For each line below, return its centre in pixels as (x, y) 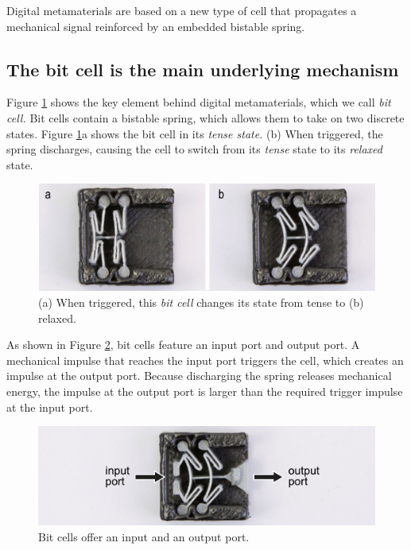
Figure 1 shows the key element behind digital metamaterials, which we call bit (199, 102)
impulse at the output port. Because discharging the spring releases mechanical (199, 376)
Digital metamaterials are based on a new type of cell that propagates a (182, 10)
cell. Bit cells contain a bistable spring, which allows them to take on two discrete (205, 117)
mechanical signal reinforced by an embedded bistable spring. (156, 26)
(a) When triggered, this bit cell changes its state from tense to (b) (201, 302)
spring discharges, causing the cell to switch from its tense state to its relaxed (194, 149)
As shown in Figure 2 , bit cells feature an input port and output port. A (183, 345)
